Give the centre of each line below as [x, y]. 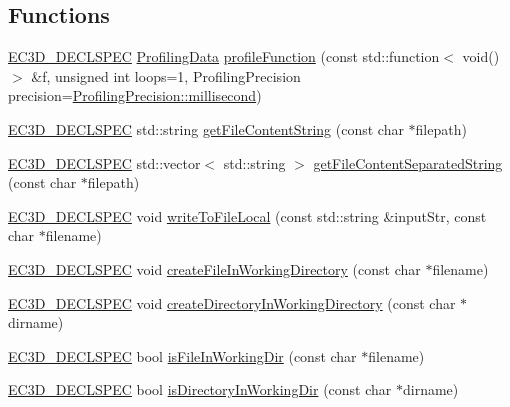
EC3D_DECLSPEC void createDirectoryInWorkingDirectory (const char [232, 302]
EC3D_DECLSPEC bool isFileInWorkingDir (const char [182, 355]
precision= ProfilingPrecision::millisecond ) [135, 95]
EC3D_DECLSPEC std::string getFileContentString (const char [206, 128]
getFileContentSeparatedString [408, 162]
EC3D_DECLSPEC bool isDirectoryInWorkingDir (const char [200, 389]
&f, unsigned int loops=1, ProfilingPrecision [166, 75]
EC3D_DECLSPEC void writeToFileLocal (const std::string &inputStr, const [247, 215]
